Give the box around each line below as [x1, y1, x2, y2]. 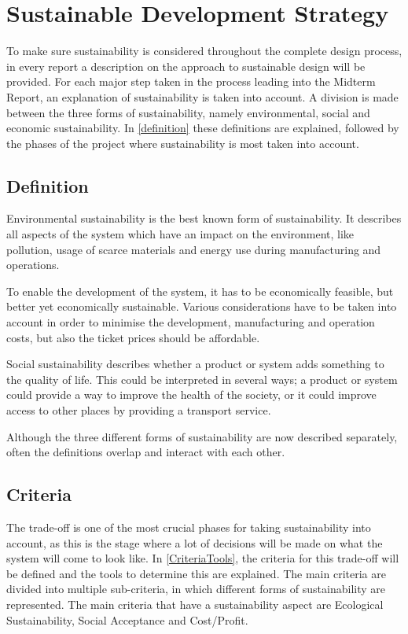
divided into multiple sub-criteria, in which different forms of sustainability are [6, 581, 385, 597]
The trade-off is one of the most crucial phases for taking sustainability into [6, 519, 371, 535]
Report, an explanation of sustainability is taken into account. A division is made [6, 88, 399, 105]
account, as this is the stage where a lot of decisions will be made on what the [6, 534, 383, 551]
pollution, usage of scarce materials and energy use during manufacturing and [6, 241, 381, 257]
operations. [6, 256, 60, 273]
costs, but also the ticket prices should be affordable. [6, 329, 260, 345]
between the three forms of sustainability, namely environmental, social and [6, 104, 370, 120]
